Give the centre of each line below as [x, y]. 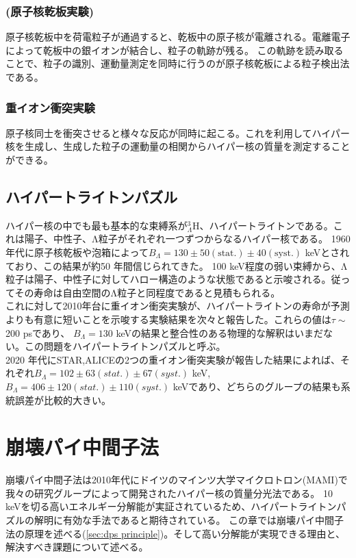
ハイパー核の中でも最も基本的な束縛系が [97, 225]
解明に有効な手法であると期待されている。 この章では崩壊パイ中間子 [189, 520]
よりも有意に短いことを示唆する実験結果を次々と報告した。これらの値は [168, 319]
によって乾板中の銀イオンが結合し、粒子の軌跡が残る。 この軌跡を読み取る [175, 50]
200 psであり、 [38, 332]
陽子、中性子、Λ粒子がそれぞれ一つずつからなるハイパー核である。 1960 [187, 239]
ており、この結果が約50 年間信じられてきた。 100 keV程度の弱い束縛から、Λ [177, 265]
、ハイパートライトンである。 [266, 225]
